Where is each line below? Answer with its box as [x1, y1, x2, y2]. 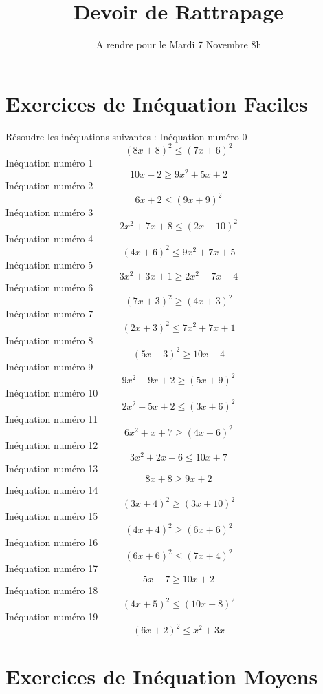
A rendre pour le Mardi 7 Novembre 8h [96, 37, 262, 52]
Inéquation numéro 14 [5, 483, 98, 497]
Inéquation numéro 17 [5, 561, 98, 576]
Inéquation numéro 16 [5, 535, 98, 549]
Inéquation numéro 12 [5, 437, 98, 452]
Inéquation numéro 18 [5, 583, 98, 598]
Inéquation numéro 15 [5, 509, 98, 523]
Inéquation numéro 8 [5, 333, 93, 347]
